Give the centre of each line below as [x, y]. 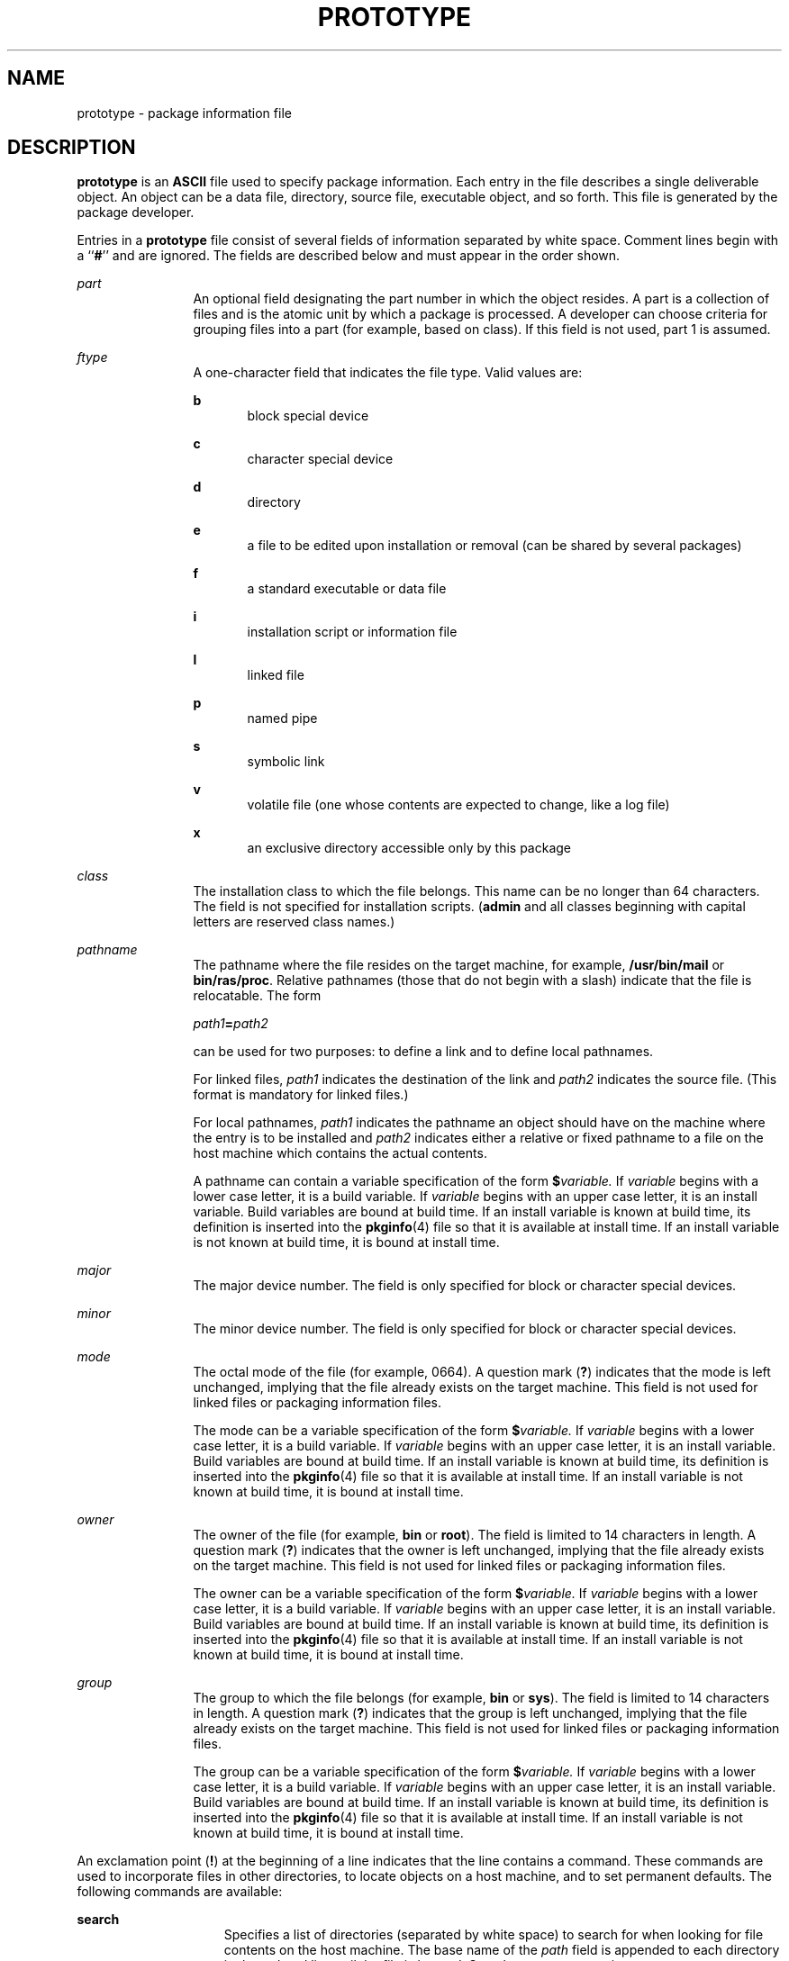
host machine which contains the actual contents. [340, 1153]
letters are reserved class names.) [294, 922]
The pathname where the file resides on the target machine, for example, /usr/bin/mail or [459, 965]
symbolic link [286, 762]
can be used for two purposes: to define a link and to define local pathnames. [423, 1052]
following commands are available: [180, 1892]
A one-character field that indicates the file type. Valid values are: [388, 373]
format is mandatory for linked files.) [301, 1095]
